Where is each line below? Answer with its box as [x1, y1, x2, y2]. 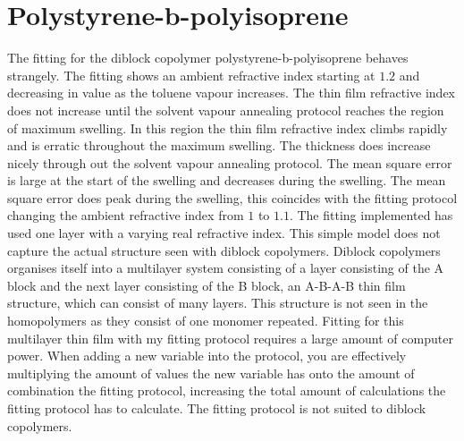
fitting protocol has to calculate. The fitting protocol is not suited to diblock [7, 399, 426, 417]
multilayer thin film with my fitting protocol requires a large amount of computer [7, 328, 453, 347]
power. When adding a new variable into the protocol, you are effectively [7, 346, 407, 365]
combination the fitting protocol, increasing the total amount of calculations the [7, 381, 446, 400]
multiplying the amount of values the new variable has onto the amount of [7, 363, 415, 382]
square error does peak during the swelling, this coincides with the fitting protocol [7, 188, 458, 207]
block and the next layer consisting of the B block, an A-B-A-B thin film [7, 276, 406, 294]
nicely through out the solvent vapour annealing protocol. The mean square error [7, 153, 452, 172]
